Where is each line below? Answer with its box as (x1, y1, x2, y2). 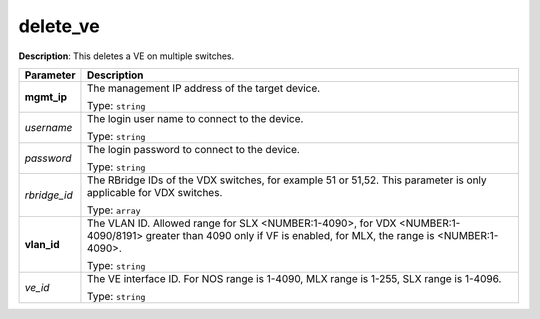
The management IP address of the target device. (86, 81, 321, 95)
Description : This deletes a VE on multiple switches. (18, 50, 235, 62)
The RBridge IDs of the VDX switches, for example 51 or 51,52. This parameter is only (86, 173, 487, 187)
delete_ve (18, 15, 100, 37)
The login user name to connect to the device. (86, 111, 304, 125)
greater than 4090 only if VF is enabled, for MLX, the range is (145, 228, 435, 242)
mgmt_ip (24, 90, 68, 104)
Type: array (86, 203, 141, 217)
